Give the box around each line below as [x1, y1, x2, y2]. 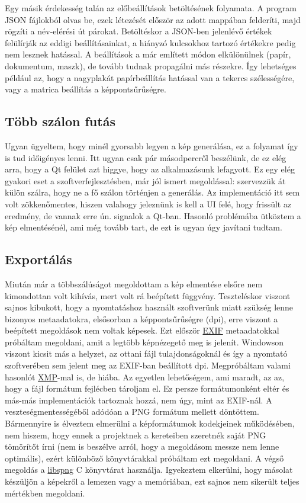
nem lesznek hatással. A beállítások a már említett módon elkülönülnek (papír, [5, 48, 291, 60]
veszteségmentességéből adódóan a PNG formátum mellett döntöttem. [5, 405, 259, 418]
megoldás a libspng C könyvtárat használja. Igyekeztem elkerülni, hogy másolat [5, 463, 293, 476]
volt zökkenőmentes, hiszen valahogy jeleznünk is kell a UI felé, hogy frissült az [5, 197, 292, 210]
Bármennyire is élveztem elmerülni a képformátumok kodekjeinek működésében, [5, 417, 295, 430]
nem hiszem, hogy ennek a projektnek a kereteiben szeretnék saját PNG [5, 428, 266, 441]
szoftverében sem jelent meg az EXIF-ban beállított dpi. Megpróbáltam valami [5, 359, 291, 371]
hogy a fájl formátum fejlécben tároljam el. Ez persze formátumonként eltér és [5, 382, 289, 395]
